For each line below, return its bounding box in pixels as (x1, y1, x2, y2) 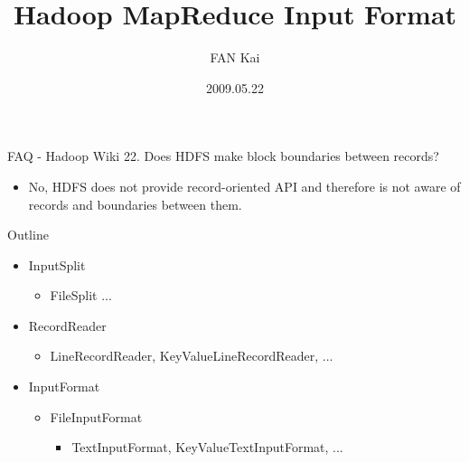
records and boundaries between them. (28, 194, 242, 213)
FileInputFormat (50, 407, 143, 426)
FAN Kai (210, 48, 260, 67)
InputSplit (28, 255, 86, 274)
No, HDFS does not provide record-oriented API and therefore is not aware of (28, 176, 461, 195)
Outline (7, 225, 49, 244)
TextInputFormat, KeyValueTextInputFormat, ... (71, 438, 343, 457)
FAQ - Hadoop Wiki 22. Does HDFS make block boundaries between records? (7, 146, 439, 165)
